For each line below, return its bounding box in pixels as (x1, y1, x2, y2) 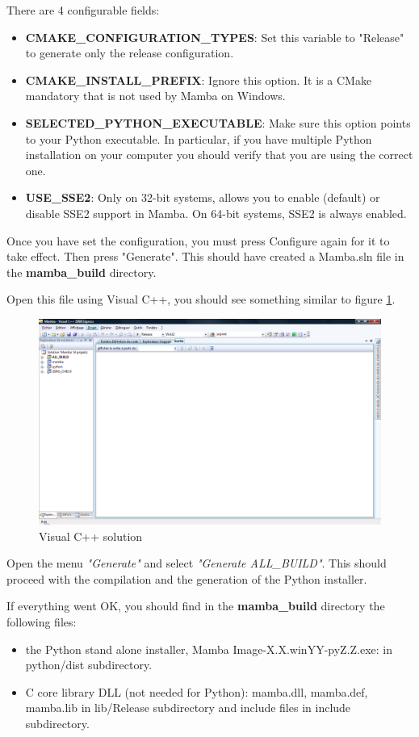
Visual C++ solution (39, 527, 143, 544)
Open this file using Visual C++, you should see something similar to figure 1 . (6, 291, 396, 308)
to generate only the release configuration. (25, 44, 234, 61)
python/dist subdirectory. (25, 656, 153, 673)
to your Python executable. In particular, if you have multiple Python (25, 130, 372, 147)
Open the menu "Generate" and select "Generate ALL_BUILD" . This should (6, 555, 387, 572)
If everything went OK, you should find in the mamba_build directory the (6, 597, 385, 614)
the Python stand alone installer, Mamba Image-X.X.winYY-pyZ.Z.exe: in (25, 640, 393, 657)
